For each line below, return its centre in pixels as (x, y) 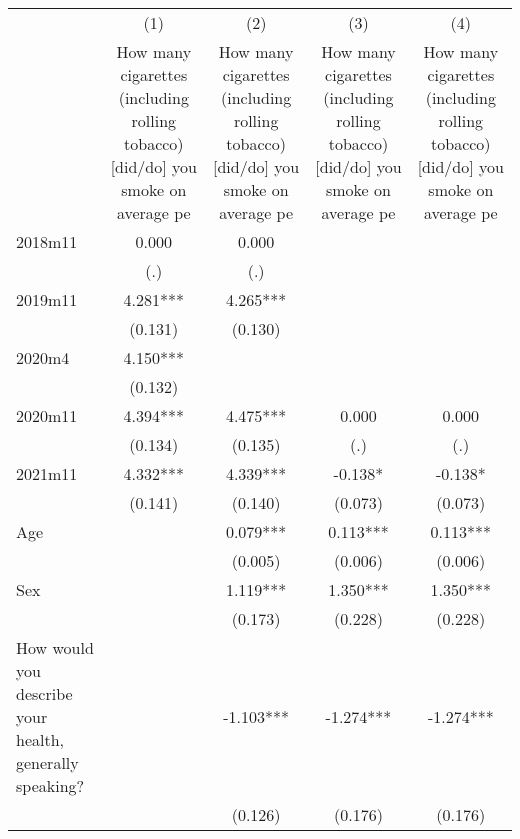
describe (44, 693)
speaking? (50, 785)
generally (47, 762)
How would (55, 647)
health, (40, 739)
